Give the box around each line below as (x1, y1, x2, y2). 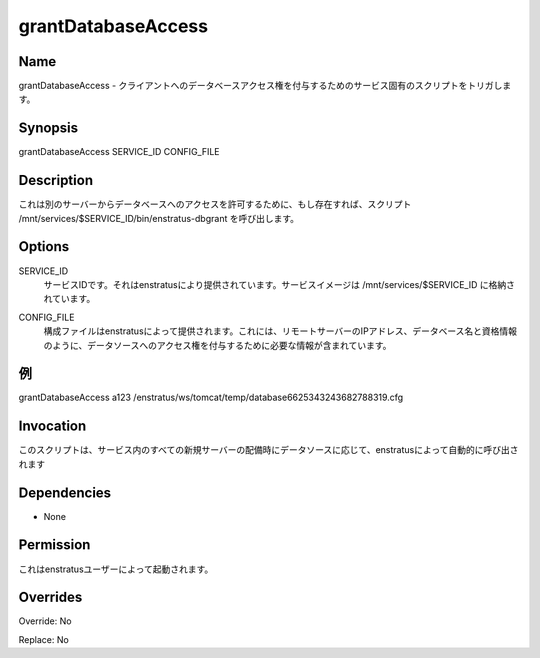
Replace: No (18, 633, 69, 645)
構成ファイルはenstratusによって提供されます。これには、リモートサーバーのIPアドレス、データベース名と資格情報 (43, 325, 518, 337)
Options (18, 238, 70, 255)
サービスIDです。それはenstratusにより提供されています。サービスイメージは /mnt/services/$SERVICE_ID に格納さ (43, 278, 515, 290)
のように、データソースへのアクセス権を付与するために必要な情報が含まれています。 (43, 339, 392, 351)
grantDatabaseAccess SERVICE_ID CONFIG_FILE (18, 146, 220, 158)
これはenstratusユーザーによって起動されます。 (18, 563, 214, 575)
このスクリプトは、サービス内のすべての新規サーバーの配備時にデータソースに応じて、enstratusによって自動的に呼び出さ (18, 444, 519, 456)
